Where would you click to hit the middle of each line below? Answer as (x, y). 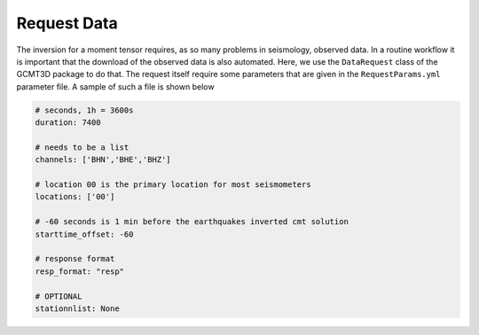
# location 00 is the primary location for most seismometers (173, 185)
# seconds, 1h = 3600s (84, 110)
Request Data (67, 23)
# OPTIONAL (59, 296)
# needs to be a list (82, 147)
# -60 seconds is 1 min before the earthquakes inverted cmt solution (192, 222)
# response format (75, 259)
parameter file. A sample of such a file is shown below (115, 86)
